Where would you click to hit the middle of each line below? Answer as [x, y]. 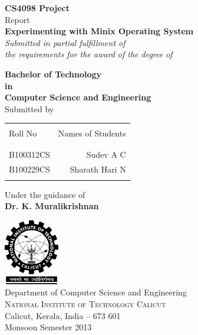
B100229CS [29, 169]
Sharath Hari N [98, 169]
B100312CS [29, 154]
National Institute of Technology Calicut [85, 303]
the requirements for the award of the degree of [89, 54]
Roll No [23, 133]
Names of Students [92, 133]
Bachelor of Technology [53, 74]
